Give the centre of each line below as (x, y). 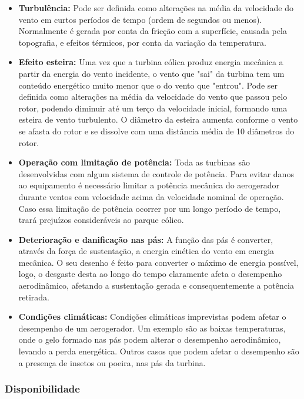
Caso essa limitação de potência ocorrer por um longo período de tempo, (150, 208)
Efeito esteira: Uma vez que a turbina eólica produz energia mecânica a (151, 62)
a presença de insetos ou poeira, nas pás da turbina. (112, 362)
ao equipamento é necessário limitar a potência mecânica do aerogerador (149, 185)
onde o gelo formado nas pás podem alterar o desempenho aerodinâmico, (150, 339)
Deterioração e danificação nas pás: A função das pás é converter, (146, 239)
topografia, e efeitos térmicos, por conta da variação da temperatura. (142, 42)
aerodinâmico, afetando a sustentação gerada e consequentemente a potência (156, 285)
